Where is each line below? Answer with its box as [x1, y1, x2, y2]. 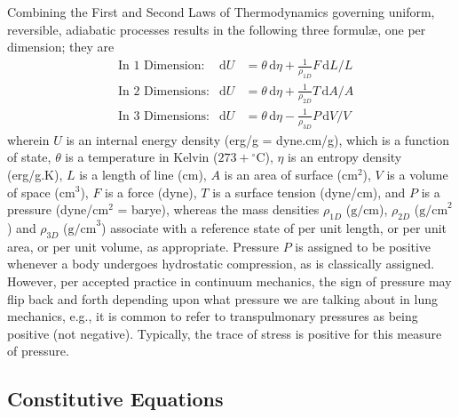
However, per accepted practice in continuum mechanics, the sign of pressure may [7, 271, 452, 290]
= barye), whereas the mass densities [117, 200, 320, 219]
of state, [7, 148, 51, 166]
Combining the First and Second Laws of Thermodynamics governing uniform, [7, 3, 435, 20]
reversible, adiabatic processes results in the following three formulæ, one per [7, 20, 426, 38]
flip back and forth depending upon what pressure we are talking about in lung [7, 289, 438, 308]
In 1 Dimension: [117, 60, 205, 73]
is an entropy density [288, 148, 402, 166]
